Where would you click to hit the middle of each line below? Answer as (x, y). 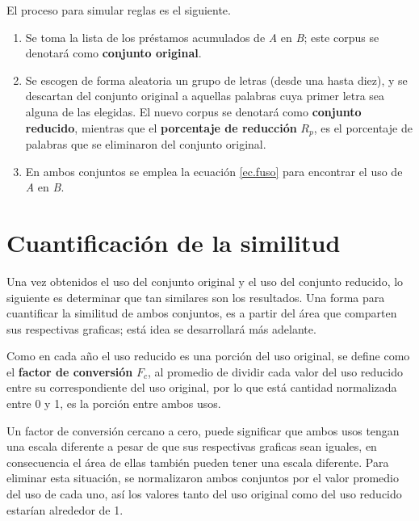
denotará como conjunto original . (113, 53)
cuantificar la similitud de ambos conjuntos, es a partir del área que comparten (202, 313)
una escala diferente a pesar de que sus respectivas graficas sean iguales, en (192, 446)
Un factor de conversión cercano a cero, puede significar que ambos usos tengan (203, 430)
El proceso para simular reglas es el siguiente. (119, 10)
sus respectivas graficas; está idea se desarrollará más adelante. (161, 328)
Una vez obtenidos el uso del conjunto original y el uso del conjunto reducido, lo (205, 281)
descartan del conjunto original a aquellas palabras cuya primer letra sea (205, 96)
